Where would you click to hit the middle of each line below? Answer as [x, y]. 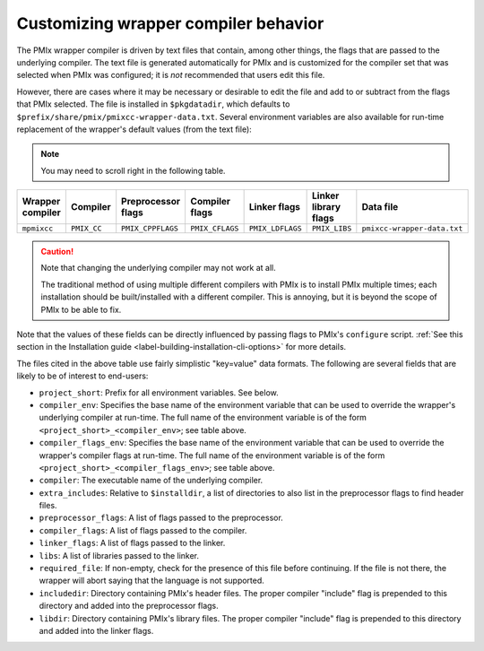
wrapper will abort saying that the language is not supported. [151, 581]
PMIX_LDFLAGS [275, 229]
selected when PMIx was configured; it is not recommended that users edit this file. [171, 75]
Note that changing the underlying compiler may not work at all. [159, 268]
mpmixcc [38, 229]
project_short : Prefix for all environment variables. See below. [159, 392]
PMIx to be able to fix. [81, 309]
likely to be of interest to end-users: [82, 376]
